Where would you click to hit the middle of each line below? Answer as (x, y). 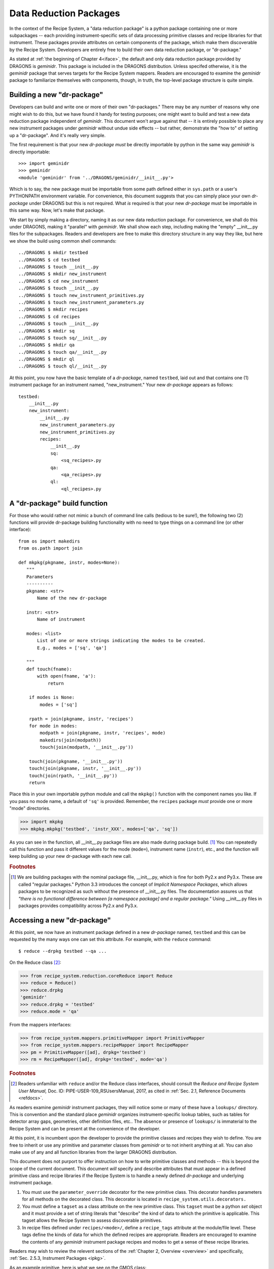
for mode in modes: (53, 726)
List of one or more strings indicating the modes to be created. (122, 641)
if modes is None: (52, 697)
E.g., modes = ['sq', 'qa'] (72, 648)
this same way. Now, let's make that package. (57, 210)
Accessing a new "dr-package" (60, 920)
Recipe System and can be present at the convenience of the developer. (85, 1128)
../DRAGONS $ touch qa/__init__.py (63, 352)
